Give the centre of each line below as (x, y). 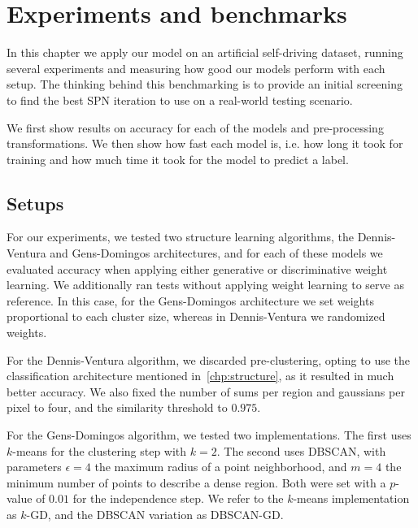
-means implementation (351, 498)
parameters (34, 467)
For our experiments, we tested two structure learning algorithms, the (180, 237)
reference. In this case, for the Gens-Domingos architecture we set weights (190, 300)
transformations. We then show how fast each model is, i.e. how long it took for (205, 143)
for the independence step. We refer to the (178, 498)
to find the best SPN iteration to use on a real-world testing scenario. (180, 100)
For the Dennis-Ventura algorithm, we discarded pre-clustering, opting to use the (209, 359)
